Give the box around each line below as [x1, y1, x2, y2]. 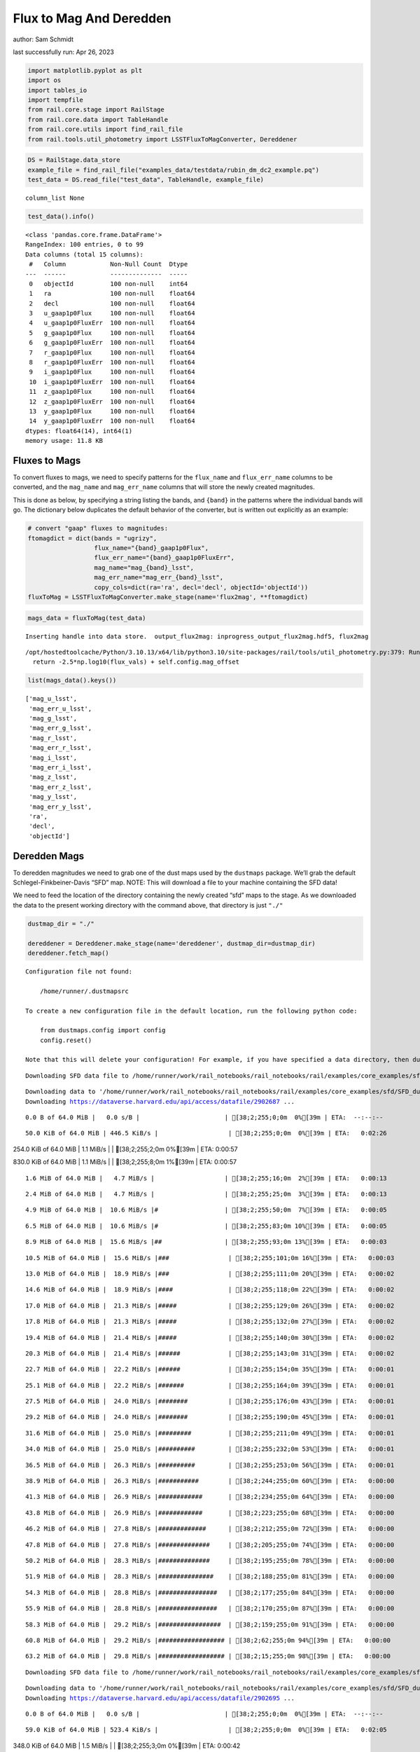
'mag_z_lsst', [29, 773, 78, 781]
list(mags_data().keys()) [27, 676, 117, 685]
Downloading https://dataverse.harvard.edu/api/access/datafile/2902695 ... [25, 1694, 295, 1702]
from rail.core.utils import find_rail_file [27, 125, 183, 133]
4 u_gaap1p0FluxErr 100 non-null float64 [29, 319, 195, 327]
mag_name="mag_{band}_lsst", [94, 563, 194, 571]
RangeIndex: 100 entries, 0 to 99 [25, 240, 143, 249]
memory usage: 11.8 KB [25, 437, 104, 445]
